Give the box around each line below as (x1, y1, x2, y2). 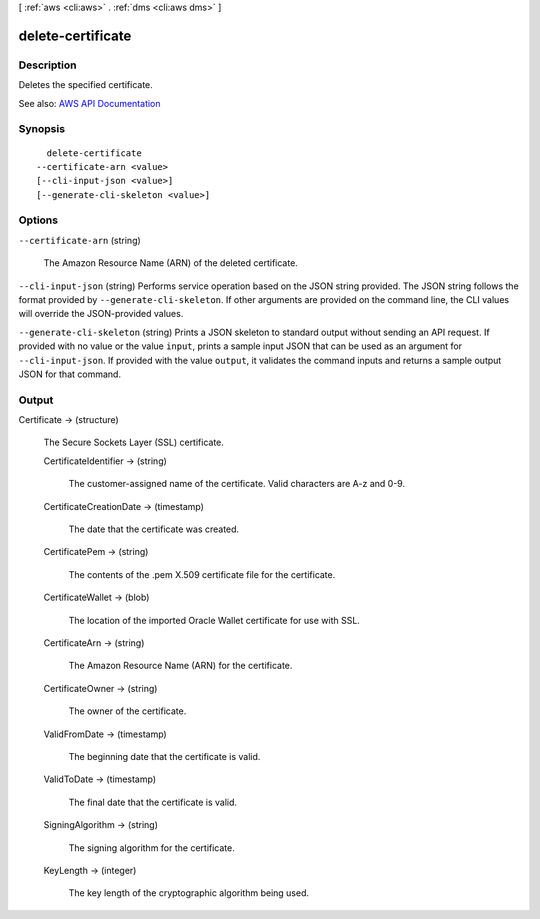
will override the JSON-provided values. (18, 308, 184, 320)
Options (18, 213, 59, 227)
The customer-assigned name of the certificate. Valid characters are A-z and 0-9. (68, 478, 405, 490)
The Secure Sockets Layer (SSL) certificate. (43, 436, 225, 449)
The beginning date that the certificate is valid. (68, 750, 261, 762)
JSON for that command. (18, 368, 122, 380)
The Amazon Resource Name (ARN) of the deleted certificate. (43, 257, 299, 269)
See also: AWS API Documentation (18, 97, 161, 109)
